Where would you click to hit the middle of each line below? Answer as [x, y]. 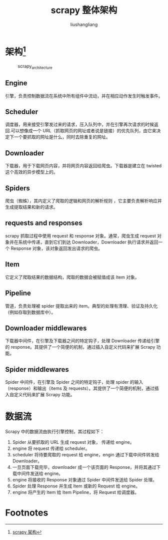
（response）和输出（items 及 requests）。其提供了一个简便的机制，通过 [80, 388]
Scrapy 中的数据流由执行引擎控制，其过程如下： [55, 432]
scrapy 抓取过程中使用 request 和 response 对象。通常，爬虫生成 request [81, 235]
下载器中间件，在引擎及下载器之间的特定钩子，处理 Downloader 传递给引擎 [82, 341]
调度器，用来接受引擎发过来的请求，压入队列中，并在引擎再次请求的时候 [79, 124]
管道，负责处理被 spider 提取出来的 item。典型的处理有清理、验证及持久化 [81, 306]
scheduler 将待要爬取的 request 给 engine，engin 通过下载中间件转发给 [86, 455]
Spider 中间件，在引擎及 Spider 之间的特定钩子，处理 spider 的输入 [74, 382]
